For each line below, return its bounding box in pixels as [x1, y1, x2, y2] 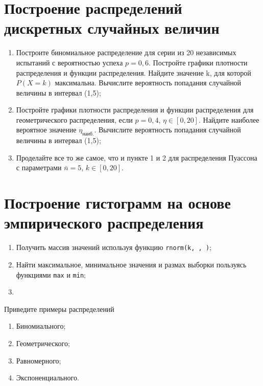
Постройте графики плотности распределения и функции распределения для [16, 104, 254, 115]
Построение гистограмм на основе [4, 192, 231, 213]
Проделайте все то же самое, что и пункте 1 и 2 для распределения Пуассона [16, 152, 257, 163]
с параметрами [16, 162, 62, 173]
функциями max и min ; [16, 269, 86, 280]
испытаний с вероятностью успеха [16, 57, 123, 67]
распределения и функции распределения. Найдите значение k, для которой [16, 67, 251, 78]
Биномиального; [16, 321, 66, 331]
